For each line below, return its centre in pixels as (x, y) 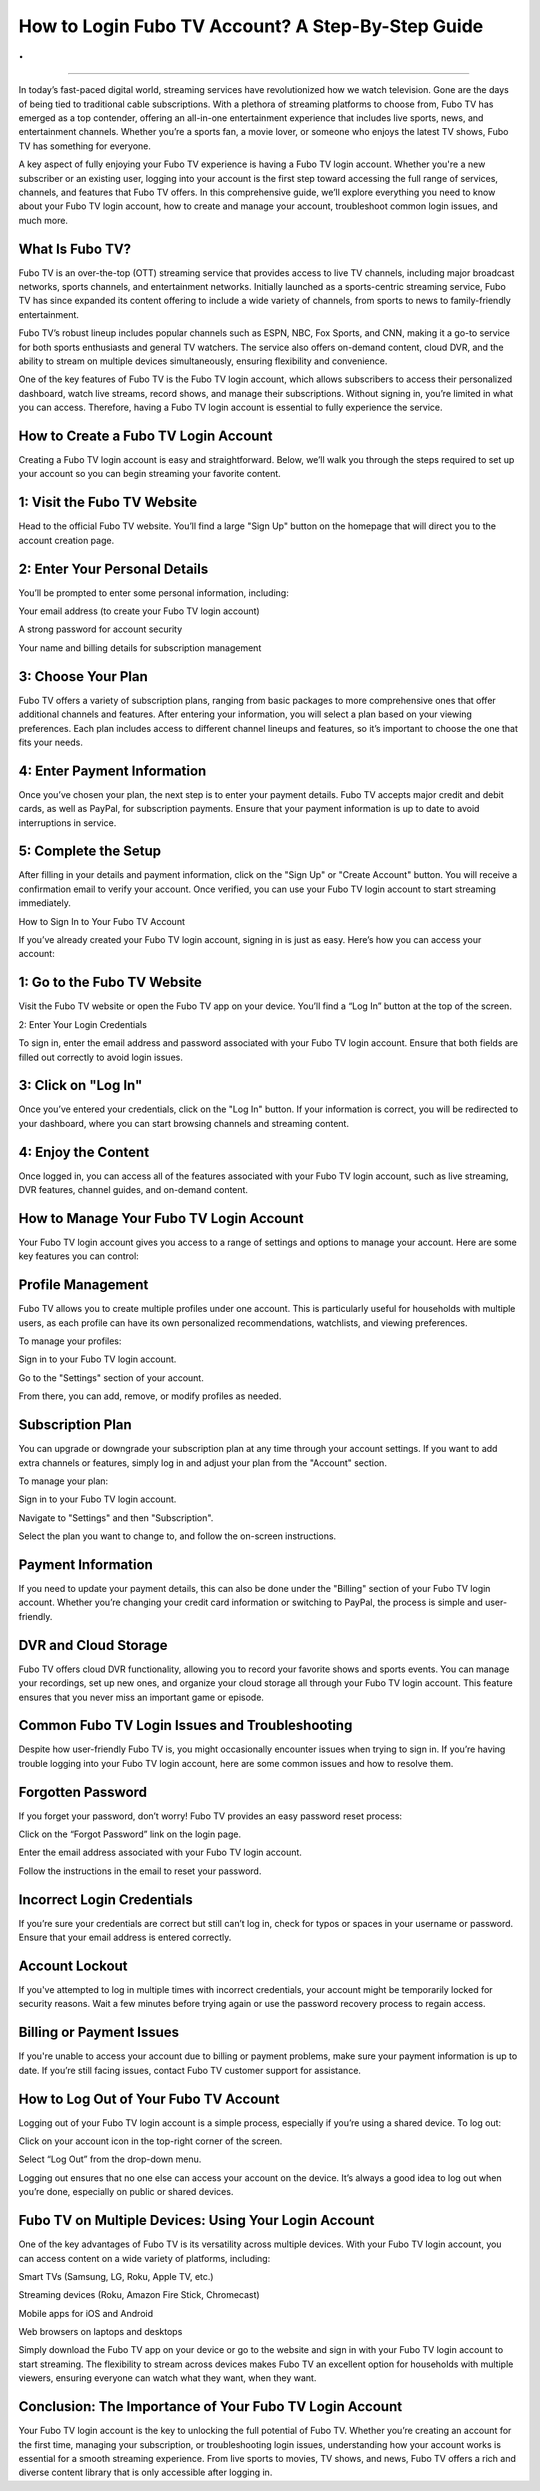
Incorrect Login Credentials (106, 1899)
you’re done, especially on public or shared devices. (126, 2192)
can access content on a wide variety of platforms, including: (144, 2258)
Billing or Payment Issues (99, 2032)
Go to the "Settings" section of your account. (111, 1377)
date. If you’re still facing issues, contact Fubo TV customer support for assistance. (190, 2070)
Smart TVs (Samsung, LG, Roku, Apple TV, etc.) (116, 2276)
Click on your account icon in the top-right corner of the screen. (150, 2141)
